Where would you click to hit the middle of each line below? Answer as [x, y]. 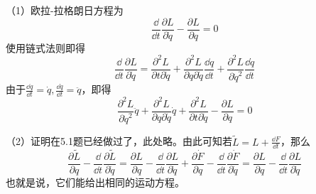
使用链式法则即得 [45, 47]
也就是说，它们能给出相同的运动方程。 [95, 182]
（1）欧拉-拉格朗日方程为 [65, 10]
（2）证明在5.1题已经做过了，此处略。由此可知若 [119, 141]
